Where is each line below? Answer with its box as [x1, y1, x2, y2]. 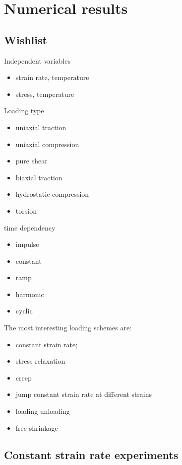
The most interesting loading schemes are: [4, 322, 132, 333]
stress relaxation [15, 356, 65, 366]
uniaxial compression [15, 139, 79, 149]
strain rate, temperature [15, 72, 89, 82]
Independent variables [4, 55, 70, 66]
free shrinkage [15, 422, 58, 433]
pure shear [15, 155, 48, 166]
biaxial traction [15, 172, 62, 182]
